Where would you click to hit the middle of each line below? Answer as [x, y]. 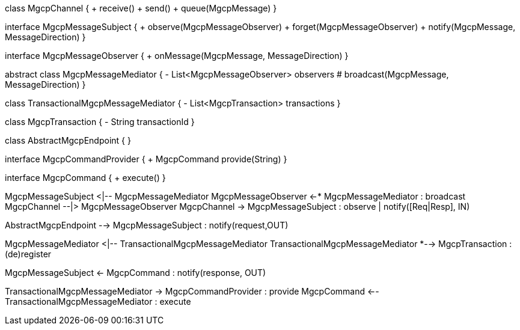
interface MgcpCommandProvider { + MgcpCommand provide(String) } [146, 159]
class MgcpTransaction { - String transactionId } [100, 122]
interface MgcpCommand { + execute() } [85, 178]
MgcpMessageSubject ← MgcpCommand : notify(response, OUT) [136, 273]
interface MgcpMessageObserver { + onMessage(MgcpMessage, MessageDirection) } [177, 56]
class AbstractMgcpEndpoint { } [68, 140]
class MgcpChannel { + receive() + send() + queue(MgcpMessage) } [141, 8]
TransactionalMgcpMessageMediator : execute [98, 301]
